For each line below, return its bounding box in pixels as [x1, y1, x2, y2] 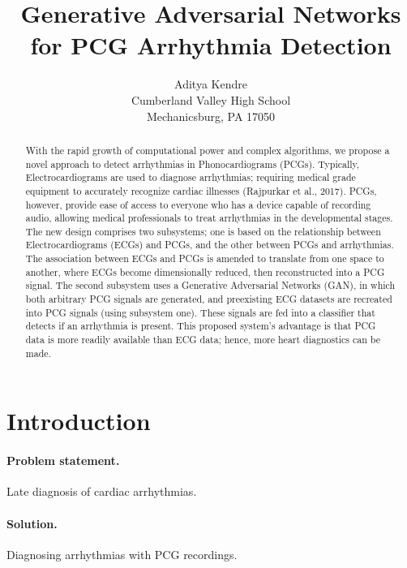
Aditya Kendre [174, 75, 247, 93]
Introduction [6, 404, 151, 437]
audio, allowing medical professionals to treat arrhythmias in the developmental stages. [25, 211, 393, 225]
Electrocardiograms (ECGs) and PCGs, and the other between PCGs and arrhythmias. [25, 238, 394, 252]
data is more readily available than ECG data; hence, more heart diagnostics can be [25, 333, 381, 346]
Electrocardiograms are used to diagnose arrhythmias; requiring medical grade [25, 170, 356, 184]
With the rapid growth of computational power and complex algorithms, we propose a [25, 143, 390, 157]
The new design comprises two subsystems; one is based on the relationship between [25, 224, 381, 238]
